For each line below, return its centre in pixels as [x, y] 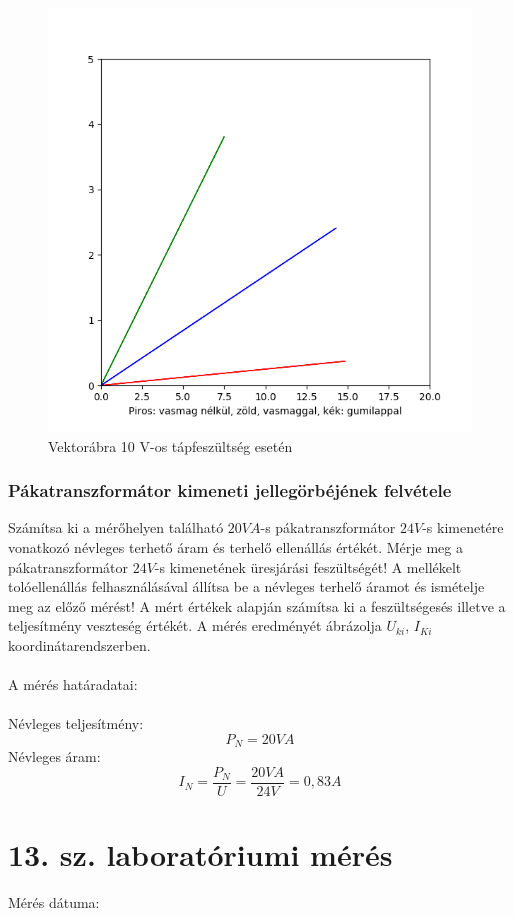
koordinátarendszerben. [79, 644]
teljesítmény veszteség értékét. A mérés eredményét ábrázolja [195, 625]
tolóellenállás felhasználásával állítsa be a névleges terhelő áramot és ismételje [246, 586]
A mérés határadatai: [73, 684]
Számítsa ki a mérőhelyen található [116, 527]
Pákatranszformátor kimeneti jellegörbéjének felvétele [230, 490]
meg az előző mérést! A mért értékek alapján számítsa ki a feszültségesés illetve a [257, 605]
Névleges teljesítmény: [76, 723]
